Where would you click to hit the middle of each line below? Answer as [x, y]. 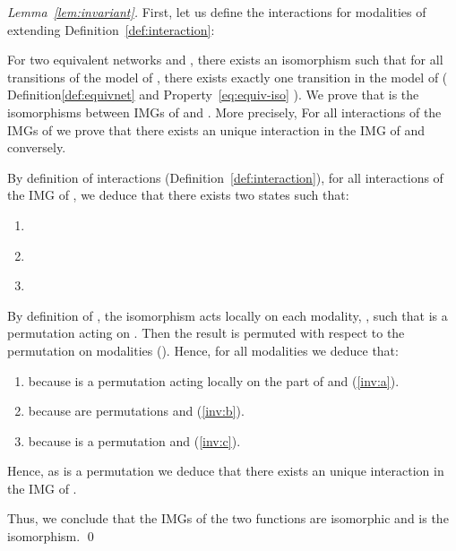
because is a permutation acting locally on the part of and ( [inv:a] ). [214, 380]
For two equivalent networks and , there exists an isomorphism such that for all [225, 60]
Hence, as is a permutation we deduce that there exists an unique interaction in [226, 471]
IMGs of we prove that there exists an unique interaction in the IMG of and [216, 129]
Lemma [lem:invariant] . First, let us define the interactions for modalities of [217, 12]
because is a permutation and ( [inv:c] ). [134, 440]
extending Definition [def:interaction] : [111, 29]
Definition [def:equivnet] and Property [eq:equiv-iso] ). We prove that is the [213, 95]
